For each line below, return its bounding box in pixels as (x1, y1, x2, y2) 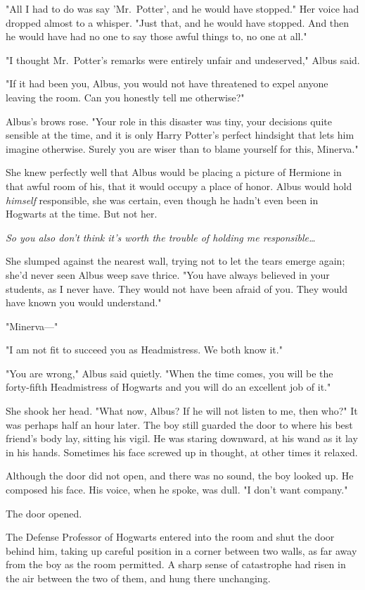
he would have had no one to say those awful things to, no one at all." (6, 29, 307, 44)
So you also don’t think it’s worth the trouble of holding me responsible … (6, 230, 316, 244)
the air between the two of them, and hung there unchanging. (6, 571, 271, 585)
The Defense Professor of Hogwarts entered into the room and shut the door (6, 529, 335, 544)
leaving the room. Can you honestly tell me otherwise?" (6, 89, 245, 104)
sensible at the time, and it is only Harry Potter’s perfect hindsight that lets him (6, 127, 354, 142)
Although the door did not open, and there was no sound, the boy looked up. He (6, 468, 354, 483)
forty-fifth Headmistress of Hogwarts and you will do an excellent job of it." (6, 379, 331, 394)
